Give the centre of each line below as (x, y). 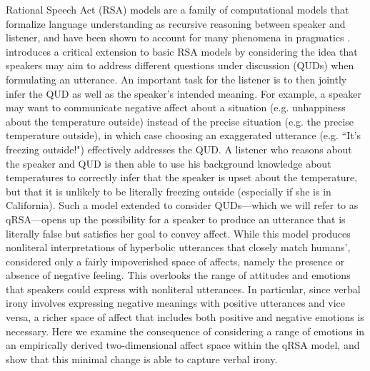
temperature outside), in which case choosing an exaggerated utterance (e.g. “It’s (184, 135)
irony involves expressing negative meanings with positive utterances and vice (176, 303)
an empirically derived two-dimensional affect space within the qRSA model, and (183, 345)
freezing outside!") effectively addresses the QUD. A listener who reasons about (179, 149)
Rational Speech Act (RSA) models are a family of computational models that (177, 9)
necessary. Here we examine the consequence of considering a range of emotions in (185, 331)
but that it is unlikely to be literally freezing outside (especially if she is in (169, 191)
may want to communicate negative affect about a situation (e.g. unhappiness (176, 107)
